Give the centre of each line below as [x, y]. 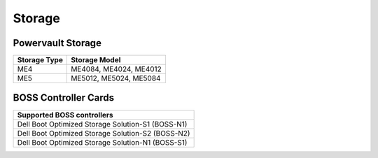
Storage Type [40, 60]
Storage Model [96, 60]
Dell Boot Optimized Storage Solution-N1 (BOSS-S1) [102, 142]
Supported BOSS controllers [65, 115]
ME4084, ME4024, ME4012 [117, 69]
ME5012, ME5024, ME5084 [116, 78]
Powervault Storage [57, 43]
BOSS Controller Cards [64, 98]
